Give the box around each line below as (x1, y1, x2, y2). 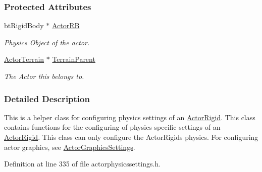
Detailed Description (4, 92, 90, 105)
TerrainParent (52, 54, 95, 64)
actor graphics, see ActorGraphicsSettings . (4, 141, 135, 152)
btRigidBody (4, 20, 44, 31)
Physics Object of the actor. (4, 37, 90, 47)
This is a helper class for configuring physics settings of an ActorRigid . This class (4, 112, 255, 122)
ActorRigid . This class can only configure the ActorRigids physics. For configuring (4, 132, 258, 142)
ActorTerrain (4, 54, 44, 64)
